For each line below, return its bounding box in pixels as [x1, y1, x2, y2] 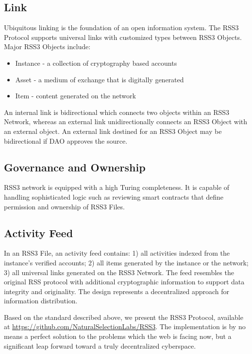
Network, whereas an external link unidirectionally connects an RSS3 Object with [4, 116, 248, 127]
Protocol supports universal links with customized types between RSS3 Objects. [4, 32, 242, 42]
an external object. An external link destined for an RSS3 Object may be [4, 126, 222, 136]
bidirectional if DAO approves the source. [4, 135, 128, 146]
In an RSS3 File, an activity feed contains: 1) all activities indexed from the [4, 248, 230, 258]
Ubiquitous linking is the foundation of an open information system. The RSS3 [4, 22, 239, 33]
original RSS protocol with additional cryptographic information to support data [4, 277, 245, 287]
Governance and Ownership [4, 159, 146, 174]
